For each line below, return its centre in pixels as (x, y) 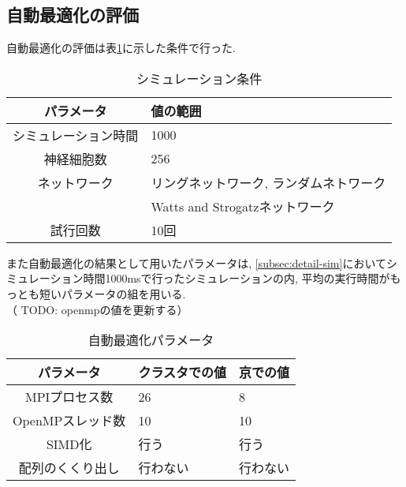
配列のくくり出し (69, 468)
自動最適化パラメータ (151, 340)
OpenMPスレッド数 (69, 421)
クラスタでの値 (183, 373)
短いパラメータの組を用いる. (112, 293)
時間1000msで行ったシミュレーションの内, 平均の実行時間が (237, 278)
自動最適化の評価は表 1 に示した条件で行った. (121, 48)
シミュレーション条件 (199, 78)
